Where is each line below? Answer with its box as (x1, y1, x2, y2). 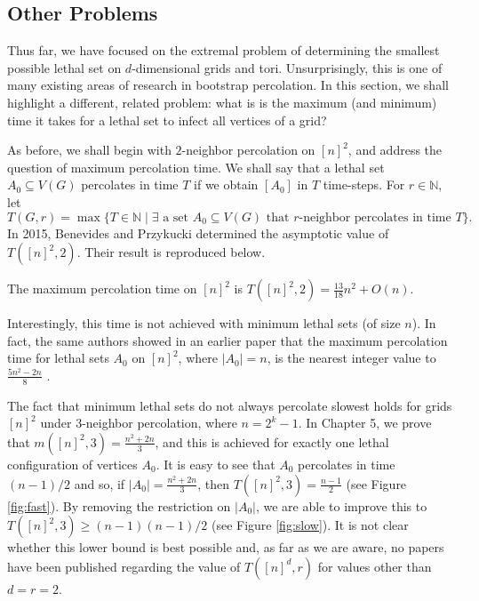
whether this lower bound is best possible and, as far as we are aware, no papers (7, 538, 444, 557)
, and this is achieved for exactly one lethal (155, 432, 389, 451)
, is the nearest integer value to (267, 349, 436, 367)
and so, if (74, 474, 125, 493)
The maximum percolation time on (7, 279, 197, 298)
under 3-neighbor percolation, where (40, 413, 237, 432)
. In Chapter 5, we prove (298, 413, 432, 432)
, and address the (347, 140, 443, 159)
